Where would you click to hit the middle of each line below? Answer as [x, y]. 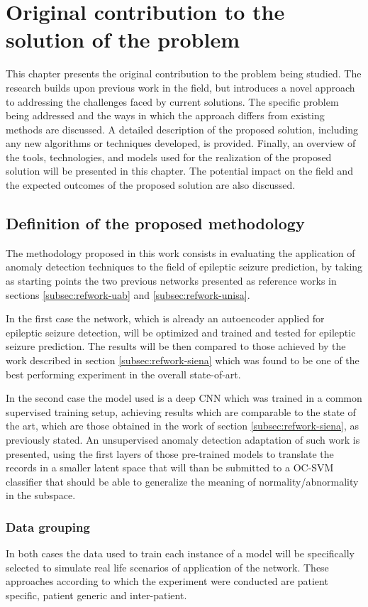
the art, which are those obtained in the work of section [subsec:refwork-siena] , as [183, 426]
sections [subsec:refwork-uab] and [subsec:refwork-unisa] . [128, 294]
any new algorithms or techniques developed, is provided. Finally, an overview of [181, 143]
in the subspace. [41, 495]
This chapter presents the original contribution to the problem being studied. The [184, 73]
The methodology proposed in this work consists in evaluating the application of [180, 252]
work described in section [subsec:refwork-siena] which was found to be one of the [183, 360]
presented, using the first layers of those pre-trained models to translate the [170, 453]
